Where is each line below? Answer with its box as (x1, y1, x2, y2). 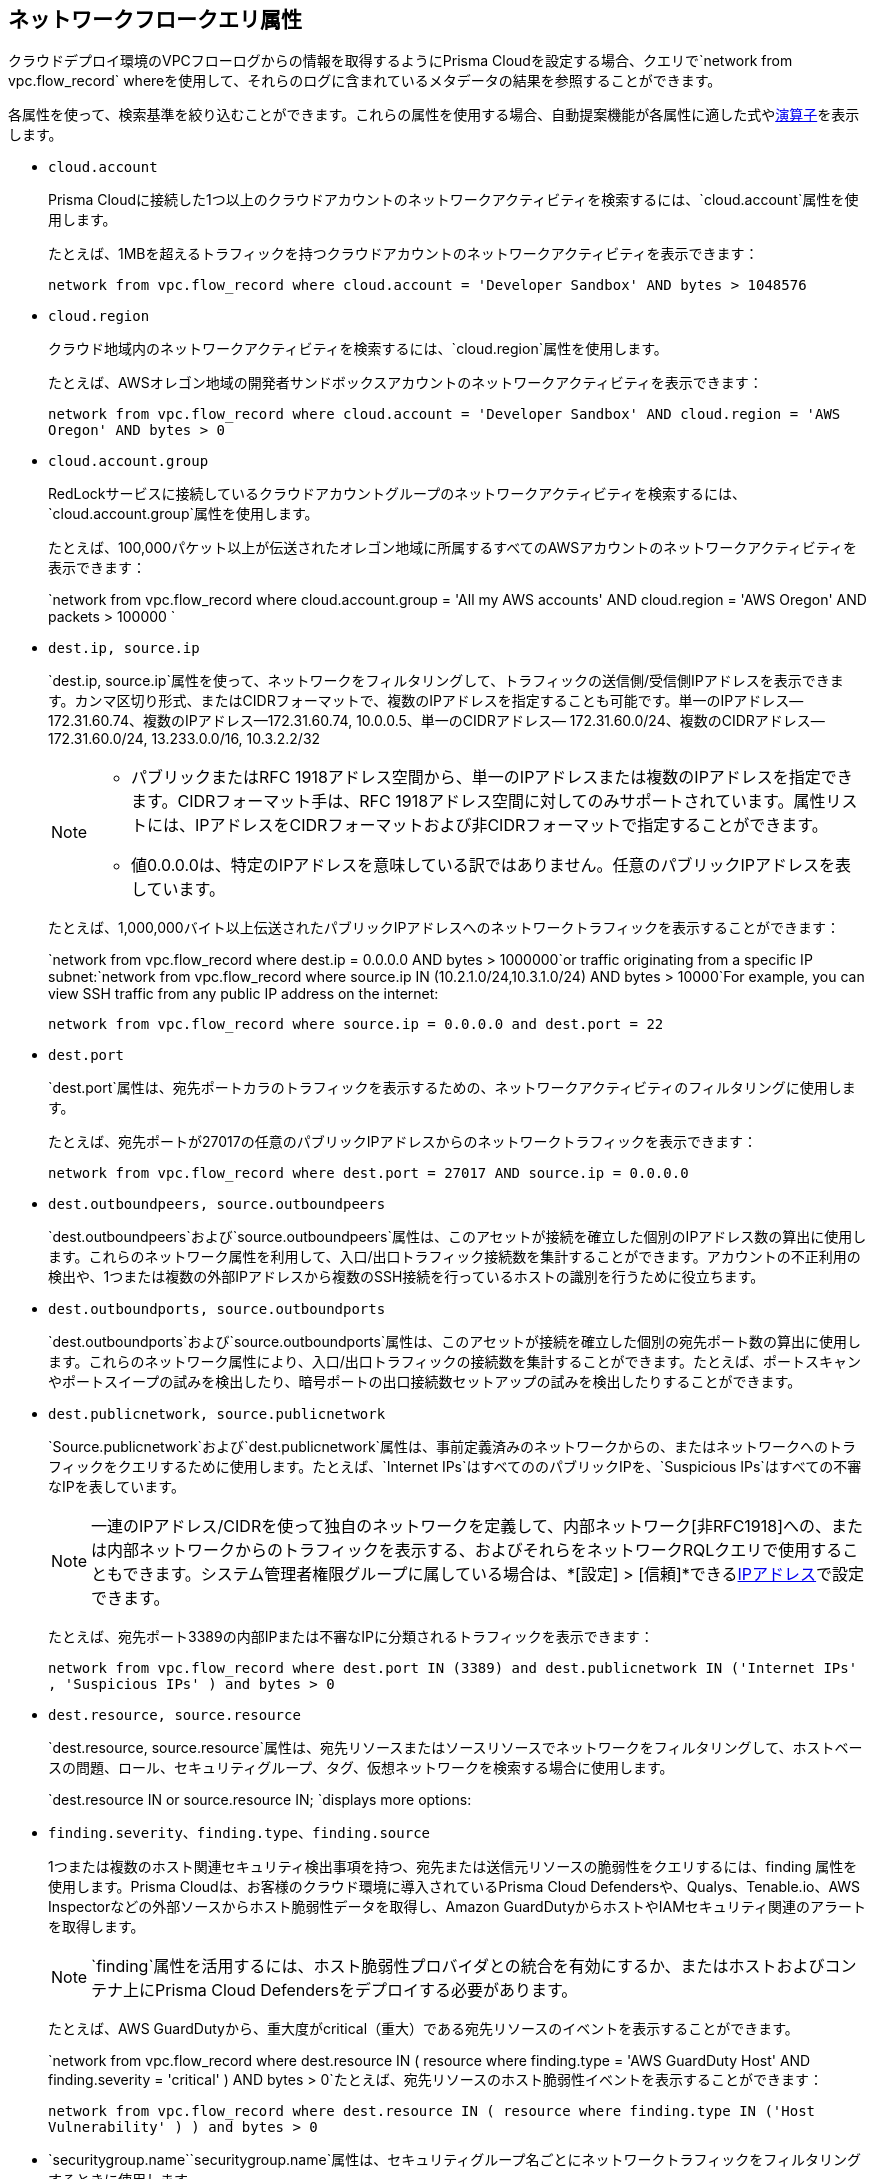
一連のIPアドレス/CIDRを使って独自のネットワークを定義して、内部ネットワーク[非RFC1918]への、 (91, 1516, 832, 1537)
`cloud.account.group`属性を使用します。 (48, 505, 319, 523)
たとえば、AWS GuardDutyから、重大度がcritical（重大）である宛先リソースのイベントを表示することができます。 (48, 2020, 799, 2038)
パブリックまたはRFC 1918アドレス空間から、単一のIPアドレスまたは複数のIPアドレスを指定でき (131, 767, 853, 788)
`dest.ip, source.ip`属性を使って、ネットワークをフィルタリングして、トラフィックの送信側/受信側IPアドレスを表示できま (48, 672, 844, 690)
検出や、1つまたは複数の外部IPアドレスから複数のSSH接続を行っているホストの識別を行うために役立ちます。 (48, 1268, 765, 1286)
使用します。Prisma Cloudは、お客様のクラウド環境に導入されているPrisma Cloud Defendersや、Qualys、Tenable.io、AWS (48, 1878, 861, 1896)
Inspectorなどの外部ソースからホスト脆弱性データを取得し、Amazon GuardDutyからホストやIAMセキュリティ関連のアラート (48, 1898, 866, 1916)
